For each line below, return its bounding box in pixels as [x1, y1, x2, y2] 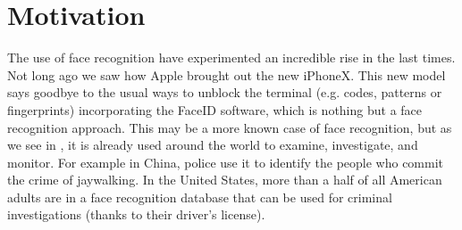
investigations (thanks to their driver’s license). [7, 205, 265, 224]
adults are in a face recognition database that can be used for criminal [7, 187, 392, 206]
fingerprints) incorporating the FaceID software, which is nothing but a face [7, 100, 423, 119]
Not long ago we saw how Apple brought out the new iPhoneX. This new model [7, 65, 446, 84]
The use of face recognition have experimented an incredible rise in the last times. [7, 48, 456, 67]
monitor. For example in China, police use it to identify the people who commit [7, 152, 444, 171]
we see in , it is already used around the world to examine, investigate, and [7, 136, 418, 154]
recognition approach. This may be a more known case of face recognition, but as [7, 118, 452, 136]
